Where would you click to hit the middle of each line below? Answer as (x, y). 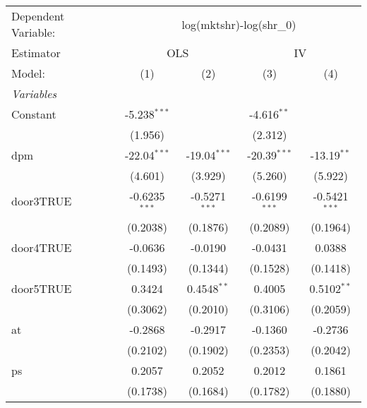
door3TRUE (42, 201)
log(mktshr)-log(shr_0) (239, 24)
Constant (34, 114)
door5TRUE (42, 288)
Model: (29, 73)
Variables (34, 94)
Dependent (38, 16)
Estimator (36, 53)
